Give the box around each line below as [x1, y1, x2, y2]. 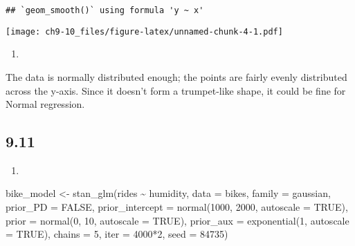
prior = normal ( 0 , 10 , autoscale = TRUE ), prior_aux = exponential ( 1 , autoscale [6, 213, 349, 227]
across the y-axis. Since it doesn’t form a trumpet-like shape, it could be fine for [6, 83, 346, 97]
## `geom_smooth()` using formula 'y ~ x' [6, 6, 204, 15]
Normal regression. [6, 97, 85, 111]
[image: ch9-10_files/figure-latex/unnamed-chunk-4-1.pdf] [6, 26, 283, 37]
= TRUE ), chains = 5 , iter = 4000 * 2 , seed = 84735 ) [6, 227, 228, 241]
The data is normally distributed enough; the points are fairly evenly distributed [6, 69, 347, 84]
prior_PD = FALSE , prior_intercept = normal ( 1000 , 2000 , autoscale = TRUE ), [6, 200, 348, 214]
